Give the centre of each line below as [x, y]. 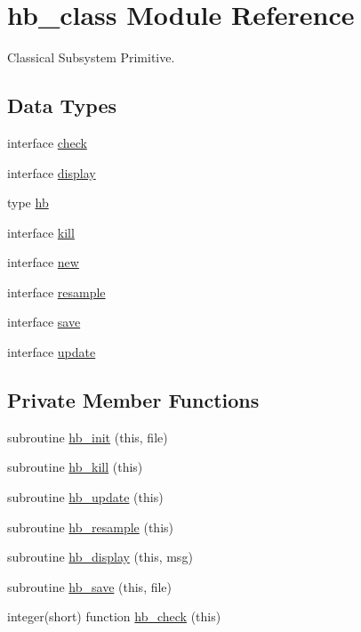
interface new [43, 262]
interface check [47, 142]
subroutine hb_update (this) [85, 497]
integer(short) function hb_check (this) [114, 616]
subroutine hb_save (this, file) [90, 586]
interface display [52, 172]
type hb [28, 203]
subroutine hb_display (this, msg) [100, 557]
